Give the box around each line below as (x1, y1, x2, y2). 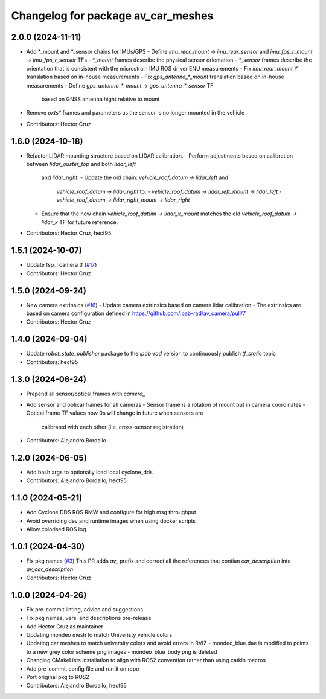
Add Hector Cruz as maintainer (26, 622, 104, 630)
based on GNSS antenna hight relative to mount (41, 95, 160, 103)
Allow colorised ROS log (26, 526, 87, 533)
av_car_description (26, 566, 74, 573)
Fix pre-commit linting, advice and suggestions (26, 605, 144, 613)
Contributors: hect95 (26, 358, 78, 365)
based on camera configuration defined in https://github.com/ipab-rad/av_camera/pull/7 (26, 310, 246, 317)
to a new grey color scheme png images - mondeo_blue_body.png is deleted (26, 648, 217, 655)
